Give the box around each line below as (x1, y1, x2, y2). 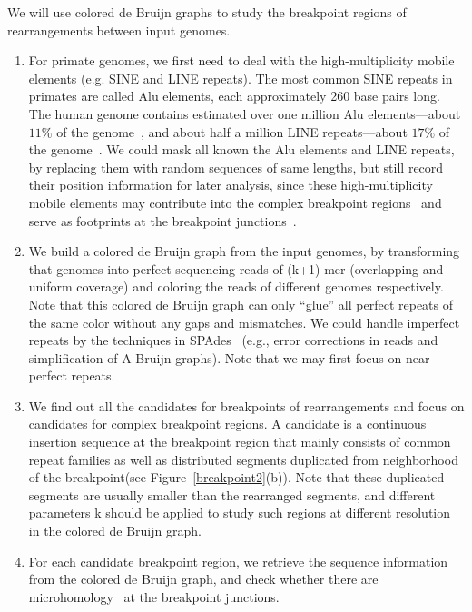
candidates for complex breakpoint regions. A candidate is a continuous (28, 414, 427, 433)
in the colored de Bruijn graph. (28, 521, 202, 540)
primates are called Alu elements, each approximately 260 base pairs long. (28, 86, 440, 105)
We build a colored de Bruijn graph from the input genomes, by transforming (28, 242, 460, 261)
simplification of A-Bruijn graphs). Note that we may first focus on (28, 348, 402, 367)
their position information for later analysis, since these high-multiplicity (28, 175, 433, 194)
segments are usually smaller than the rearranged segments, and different (28, 485, 436, 504)
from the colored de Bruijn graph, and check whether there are (28, 569, 379, 588)
